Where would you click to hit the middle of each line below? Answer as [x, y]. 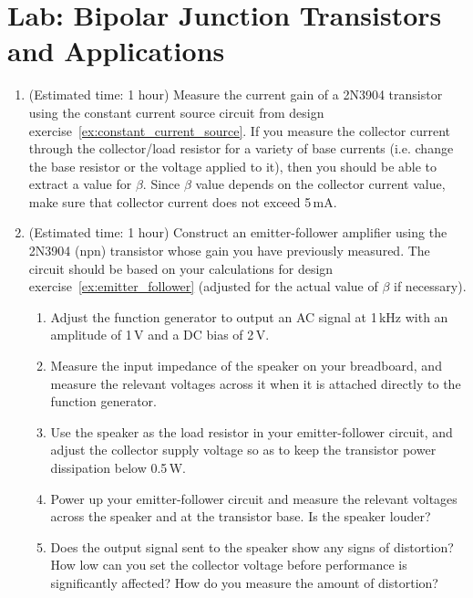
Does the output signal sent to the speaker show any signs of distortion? [252, 546]
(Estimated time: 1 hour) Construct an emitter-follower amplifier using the [238, 232]
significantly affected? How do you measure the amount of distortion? [244, 582]
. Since [161, 184]
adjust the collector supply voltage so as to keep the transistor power [243, 450]
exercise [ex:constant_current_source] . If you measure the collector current [240, 130]
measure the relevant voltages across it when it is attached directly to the [256, 383]
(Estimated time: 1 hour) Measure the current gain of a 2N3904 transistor [236, 94]
